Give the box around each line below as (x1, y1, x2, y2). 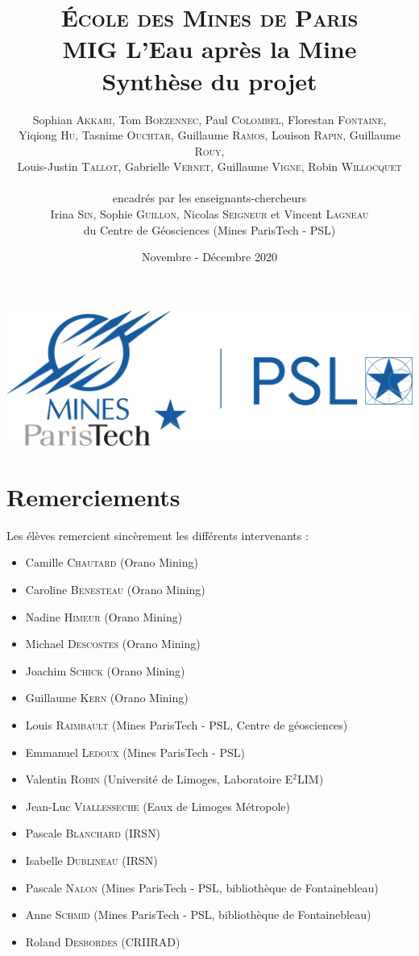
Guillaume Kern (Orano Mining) (25, 689, 189, 706)
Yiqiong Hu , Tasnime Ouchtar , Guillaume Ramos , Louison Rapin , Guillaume (19, 127, 400, 143)
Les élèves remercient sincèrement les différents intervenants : (6, 526, 309, 543)
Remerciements (6, 480, 180, 513)
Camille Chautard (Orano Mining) (25, 554, 198, 571)
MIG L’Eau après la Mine (62, 32, 357, 65)
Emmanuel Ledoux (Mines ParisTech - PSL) (25, 743, 245, 760)
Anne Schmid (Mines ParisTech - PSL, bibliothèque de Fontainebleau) (25, 906, 371, 923)
